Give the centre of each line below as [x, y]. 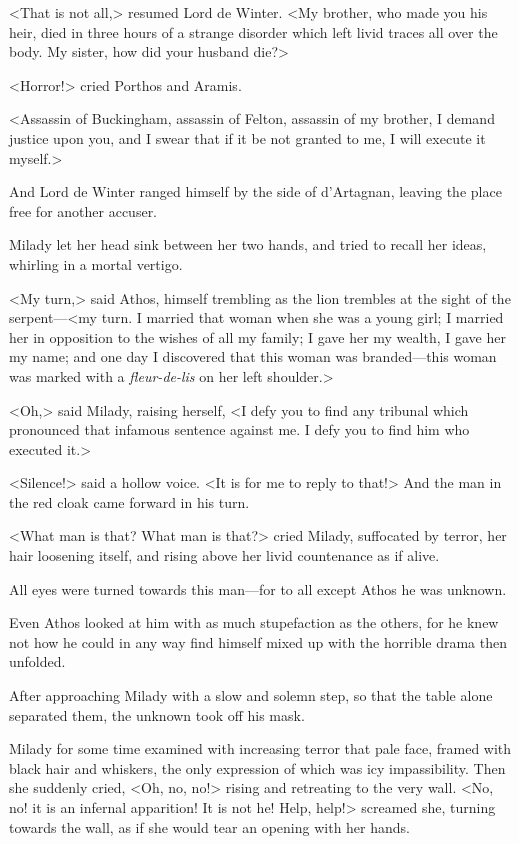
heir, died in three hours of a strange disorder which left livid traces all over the [253, 31]
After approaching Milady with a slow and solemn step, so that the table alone [251, 695]
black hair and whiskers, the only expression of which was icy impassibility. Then [257, 767]
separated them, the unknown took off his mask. [157, 714]
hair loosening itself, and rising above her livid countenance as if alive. [224, 555]
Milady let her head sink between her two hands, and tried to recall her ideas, [248, 244]
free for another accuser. [83, 210]
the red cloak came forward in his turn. [129, 501]
